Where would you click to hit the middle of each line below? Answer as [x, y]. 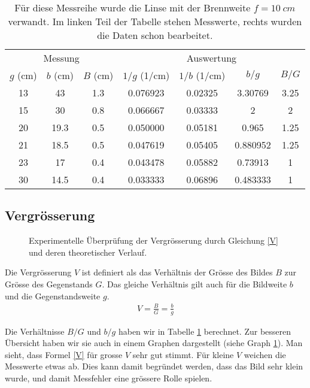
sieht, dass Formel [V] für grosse [64, 354]
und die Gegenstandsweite [53, 295]
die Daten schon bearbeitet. [155, 35]
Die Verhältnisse [35, 331]
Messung [61, 58]
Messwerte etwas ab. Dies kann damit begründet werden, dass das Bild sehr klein [154, 366]
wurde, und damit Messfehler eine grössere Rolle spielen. [109, 378]
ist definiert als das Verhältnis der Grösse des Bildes [177, 272]
